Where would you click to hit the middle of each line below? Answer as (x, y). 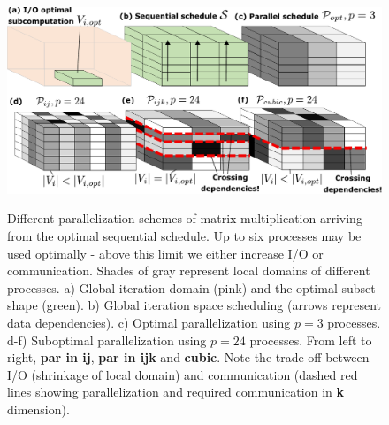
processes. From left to (311, 340)
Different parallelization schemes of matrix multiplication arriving (185, 218)
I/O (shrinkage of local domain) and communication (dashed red (183, 374)
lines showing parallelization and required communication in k (175, 392)
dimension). (38, 409)
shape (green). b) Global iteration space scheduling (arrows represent (194, 305)
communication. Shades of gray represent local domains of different (189, 270)
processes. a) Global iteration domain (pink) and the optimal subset (191, 287)
